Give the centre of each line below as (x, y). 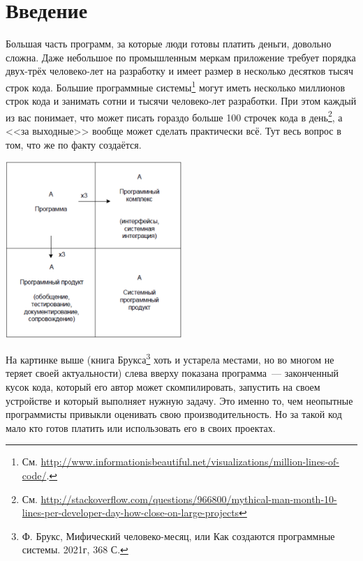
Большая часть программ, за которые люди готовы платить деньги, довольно (169, 44)
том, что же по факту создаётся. (74, 144)
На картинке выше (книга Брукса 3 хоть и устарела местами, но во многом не (170, 358)
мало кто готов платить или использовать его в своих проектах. (141, 427)
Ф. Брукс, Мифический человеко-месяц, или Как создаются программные (178, 536)
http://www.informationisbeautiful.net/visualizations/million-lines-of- (190, 462)
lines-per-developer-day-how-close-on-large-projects (131, 513)
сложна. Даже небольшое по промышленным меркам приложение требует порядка (181, 57)
